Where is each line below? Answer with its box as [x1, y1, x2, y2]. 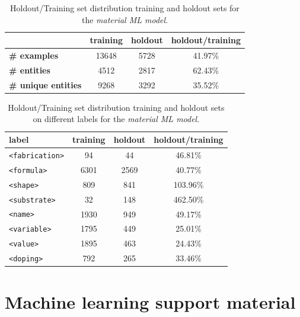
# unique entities [9, 78, 82, 91]
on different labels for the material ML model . [33, 113, 200, 125]
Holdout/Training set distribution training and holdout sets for [10, 2, 240, 14]
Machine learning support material [5, 289, 296, 313]
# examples [9, 49, 59, 62]
